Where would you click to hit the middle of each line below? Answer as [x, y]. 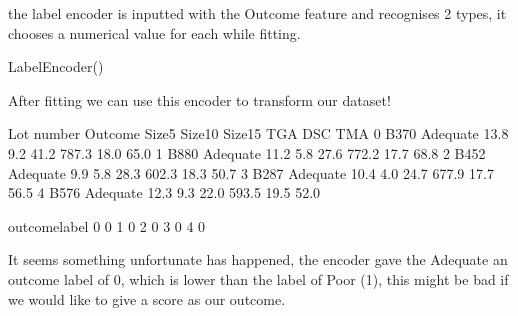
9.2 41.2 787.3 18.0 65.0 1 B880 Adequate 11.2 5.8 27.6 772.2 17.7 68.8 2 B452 [247, 152]
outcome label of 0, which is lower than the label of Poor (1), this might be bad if [258, 278]
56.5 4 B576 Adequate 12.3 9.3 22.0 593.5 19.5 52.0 [164, 192]
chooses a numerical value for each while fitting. [154, 32]
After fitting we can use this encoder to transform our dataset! [199, 99]
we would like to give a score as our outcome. [147, 298]
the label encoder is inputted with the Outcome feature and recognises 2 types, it [257, 13]
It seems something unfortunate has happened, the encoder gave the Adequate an [258, 259]
